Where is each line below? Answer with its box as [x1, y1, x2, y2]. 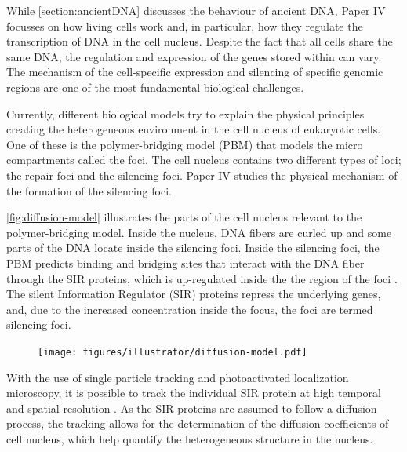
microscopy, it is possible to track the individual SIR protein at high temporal [6, 385, 381, 401]
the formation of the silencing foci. [6, 182, 172, 199]
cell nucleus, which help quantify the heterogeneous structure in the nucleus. [6, 430, 373, 447]
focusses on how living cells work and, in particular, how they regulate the [6, 17, 363, 34]
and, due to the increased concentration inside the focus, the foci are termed [6, 301, 373, 317]
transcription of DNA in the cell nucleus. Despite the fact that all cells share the [6, 33, 393, 49]
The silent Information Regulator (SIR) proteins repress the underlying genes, [6, 286, 381, 302]
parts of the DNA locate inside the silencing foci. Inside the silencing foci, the [6, 239, 380, 256]
